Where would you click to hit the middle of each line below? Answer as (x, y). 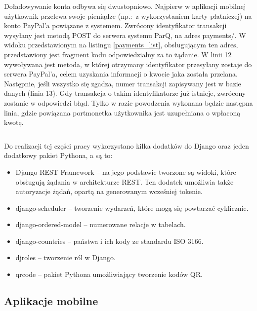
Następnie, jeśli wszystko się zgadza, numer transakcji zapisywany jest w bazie (123, 83)
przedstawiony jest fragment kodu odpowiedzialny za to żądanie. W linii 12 (118, 54)
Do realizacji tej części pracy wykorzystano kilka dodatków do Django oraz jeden (127, 145)
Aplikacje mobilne (51, 301)
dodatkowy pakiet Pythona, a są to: (58, 155)
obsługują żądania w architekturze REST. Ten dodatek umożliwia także (125, 181)
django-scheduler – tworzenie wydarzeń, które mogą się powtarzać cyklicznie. (132, 208)
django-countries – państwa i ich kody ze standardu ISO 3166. (109, 241)
